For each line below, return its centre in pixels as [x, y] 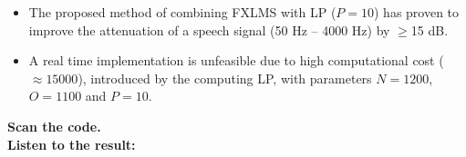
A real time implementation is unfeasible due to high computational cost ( [236, 60]
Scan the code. [54, 126]
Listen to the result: [72, 144]
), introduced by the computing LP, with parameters [225, 78]
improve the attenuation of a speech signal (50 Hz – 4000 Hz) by [209, 29]
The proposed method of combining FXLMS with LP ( [182, 12]
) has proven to [416, 12]
